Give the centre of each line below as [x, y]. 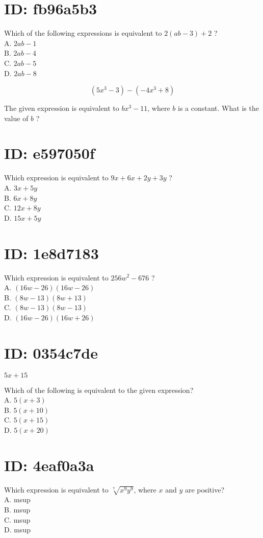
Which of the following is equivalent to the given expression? [99, 390]
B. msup [17, 510]
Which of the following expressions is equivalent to [83, 33]
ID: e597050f [49, 153]
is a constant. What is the [218, 108]
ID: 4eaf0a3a [49, 465]
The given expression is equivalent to [62, 108]
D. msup [17, 530]
